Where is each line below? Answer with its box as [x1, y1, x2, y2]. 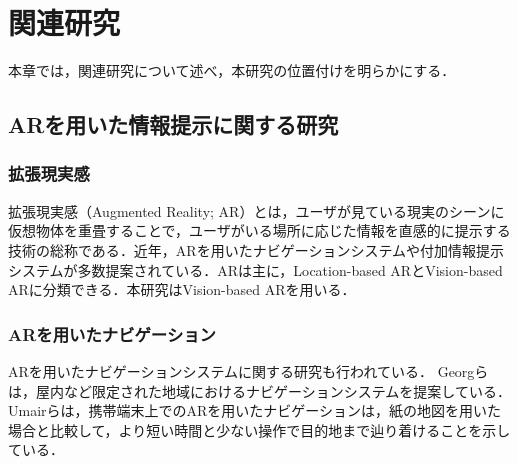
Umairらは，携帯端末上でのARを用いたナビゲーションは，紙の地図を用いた [8, 400, 502, 421]
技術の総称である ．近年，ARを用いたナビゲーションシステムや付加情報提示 [8, 239, 504, 260]
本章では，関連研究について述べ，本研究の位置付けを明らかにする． [8, 60, 456, 81]
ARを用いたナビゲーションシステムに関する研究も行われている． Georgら [8, 360, 489, 381]
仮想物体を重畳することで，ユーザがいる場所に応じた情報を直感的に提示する [8, 220, 511, 241]
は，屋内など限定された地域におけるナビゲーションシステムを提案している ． [8, 380, 511, 401]
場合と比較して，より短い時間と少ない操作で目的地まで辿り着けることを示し [8, 419, 511, 440]
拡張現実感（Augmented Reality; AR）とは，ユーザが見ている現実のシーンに [8, 200, 505, 221]
